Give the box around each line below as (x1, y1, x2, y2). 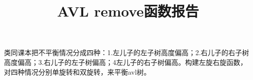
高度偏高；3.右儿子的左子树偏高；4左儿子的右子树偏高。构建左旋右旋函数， (4, 57, 247, 67)
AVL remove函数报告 (57, 1, 199, 21)
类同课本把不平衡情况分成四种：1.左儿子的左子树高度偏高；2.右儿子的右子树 (4, 47, 249, 58)
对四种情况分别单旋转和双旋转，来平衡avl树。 (4, 66, 151, 77)
